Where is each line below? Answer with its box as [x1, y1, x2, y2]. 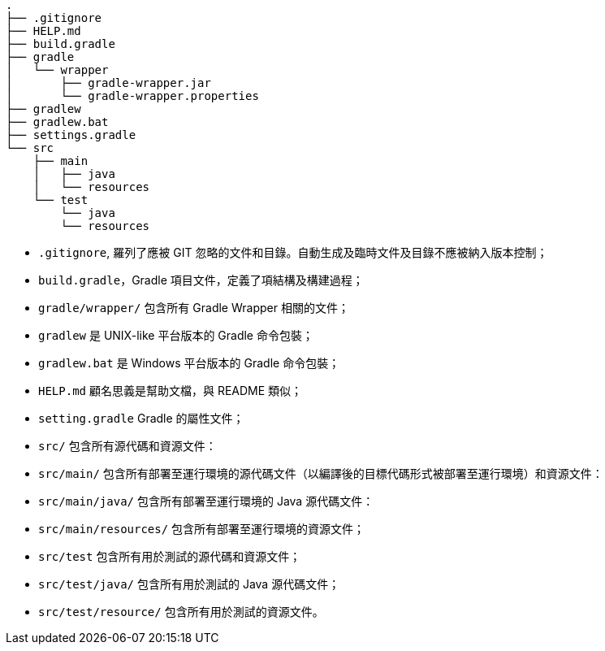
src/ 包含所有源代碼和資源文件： [38, 439, 217, 453]
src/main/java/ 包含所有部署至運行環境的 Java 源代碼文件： [38, 494, 374, 508]
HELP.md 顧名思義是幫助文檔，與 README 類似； [38, 384, 303, 397]
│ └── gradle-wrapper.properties [6, 89, 259, 102]
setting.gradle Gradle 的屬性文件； [38, 411, 244, 425]
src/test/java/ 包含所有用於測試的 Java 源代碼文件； [38, 577, 340, 591]
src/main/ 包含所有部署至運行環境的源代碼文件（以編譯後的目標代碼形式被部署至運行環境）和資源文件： [38, 467, 603, 480]
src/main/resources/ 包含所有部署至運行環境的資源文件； [38, 522, 365, 536]
